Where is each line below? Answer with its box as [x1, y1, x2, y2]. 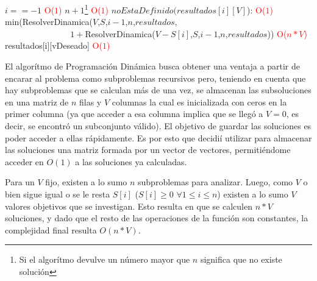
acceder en [5, 155, 44, 168]
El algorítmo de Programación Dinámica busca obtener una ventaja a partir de [5, 60, 300, 73]
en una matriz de [5, 95, 69, 108]
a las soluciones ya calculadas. [75, 155, 187, 168]
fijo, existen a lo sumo [45, 176, 127, 188]
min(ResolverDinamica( [5, 15, 93, 28]
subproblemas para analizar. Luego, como [138, 176, 293, 188]
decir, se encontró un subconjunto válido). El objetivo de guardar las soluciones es [5, 119, 312, 132]
